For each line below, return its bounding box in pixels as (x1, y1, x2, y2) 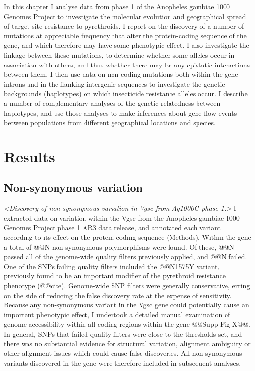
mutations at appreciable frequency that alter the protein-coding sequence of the (4, 30, 247, 40)
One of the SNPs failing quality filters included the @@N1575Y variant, (4, 261, 220, 271)
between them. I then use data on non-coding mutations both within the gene (4, 69, 238, 79)
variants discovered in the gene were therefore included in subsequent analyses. (4, 357, 241, 368)
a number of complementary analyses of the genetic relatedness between (4, 98, 221, 108)
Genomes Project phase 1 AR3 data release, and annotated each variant (4, 222, 221, 233)
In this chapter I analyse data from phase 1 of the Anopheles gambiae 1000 (4, 1, 230, 11)
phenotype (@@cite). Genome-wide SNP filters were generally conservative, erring (4, 280, 250, 291)
